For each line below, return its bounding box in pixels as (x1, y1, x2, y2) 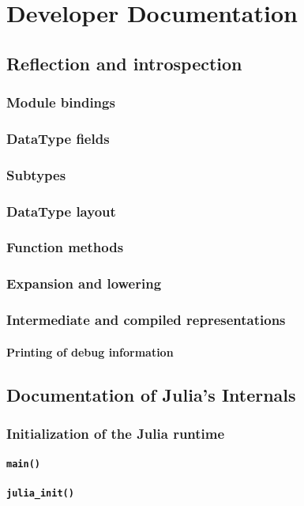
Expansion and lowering (6, 274, 162, 293)
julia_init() (6, 487, 74, 499)
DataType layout (6, 201, 116, 221)
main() (6, 459, 40, 470)
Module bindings (6, 93, 115, 112)
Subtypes (6, 164, 66, 184)
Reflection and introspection (6, 51, 242, 75)
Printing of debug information (6, 343, 174, 360)
